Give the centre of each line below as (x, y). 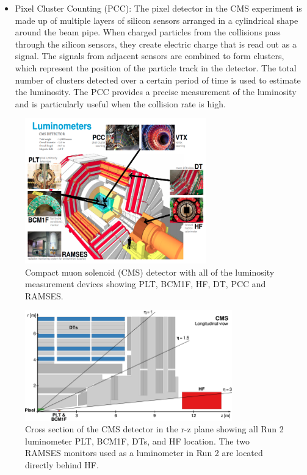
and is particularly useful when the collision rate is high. (120, 103)
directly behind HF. (62, 465)
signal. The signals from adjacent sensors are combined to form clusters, (150, 56)
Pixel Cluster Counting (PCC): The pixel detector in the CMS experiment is (158, 8)
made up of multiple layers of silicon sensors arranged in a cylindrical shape (157, 20)
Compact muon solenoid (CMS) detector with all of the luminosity (150, 272)
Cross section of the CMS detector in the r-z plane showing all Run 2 (154, 429)
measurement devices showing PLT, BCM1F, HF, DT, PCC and (146, 284)
